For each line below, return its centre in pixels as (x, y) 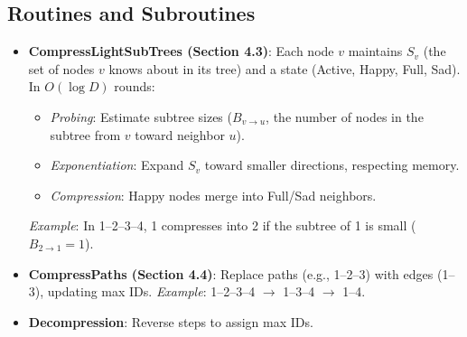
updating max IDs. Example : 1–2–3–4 (151, 291)
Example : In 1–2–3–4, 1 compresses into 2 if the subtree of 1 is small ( (222, 225)
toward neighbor (180, 134)
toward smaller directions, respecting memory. (332, 165)
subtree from (85, 134)
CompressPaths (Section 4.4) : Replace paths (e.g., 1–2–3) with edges (231, 273)
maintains (375, 51)
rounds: (135, 86)
